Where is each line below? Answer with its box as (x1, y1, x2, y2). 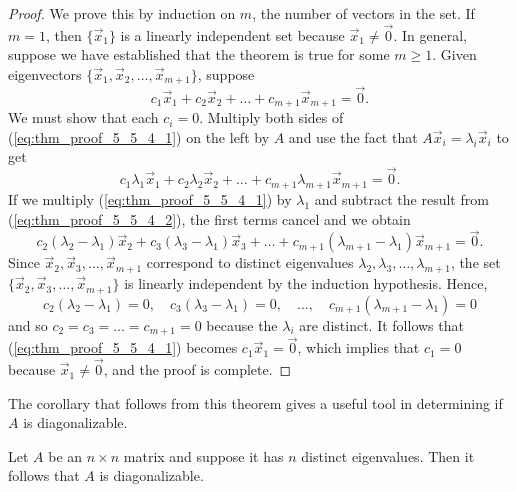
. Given (432, 44, 477, 65)
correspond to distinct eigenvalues (146, 252, 354, 273)
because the (206, 314, 278, 335)
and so (8, 314, 48, 335)
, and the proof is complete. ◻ (103, 359, 292, 380)
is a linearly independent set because (120, 24, 345, 45)
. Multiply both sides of (199, 107, 344, 128)
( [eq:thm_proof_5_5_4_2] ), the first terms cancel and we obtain (8, 208, 411, 229)
